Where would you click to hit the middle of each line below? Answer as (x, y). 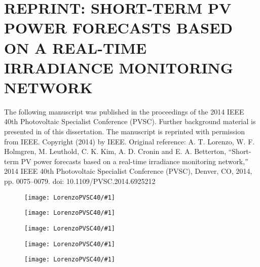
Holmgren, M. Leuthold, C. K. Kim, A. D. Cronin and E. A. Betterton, (115, 151)
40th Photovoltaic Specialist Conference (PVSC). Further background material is (130, 121)
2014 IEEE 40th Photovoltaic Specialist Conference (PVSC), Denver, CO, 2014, (128, 171)
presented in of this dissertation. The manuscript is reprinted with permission (124, 131)
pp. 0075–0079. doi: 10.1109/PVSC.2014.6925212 (80, 181)
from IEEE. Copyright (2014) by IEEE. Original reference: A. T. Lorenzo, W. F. (129, 141)
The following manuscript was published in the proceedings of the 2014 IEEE (124, 111)
